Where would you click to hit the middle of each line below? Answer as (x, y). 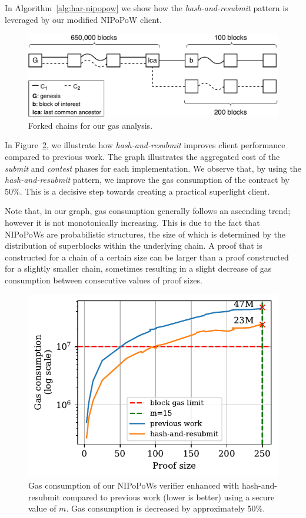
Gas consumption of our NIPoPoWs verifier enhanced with (134, 485)
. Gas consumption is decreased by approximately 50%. (166, 508)
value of (42, 508)
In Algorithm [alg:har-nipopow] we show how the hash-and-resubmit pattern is (147, 8)
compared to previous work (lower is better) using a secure (169, 497)
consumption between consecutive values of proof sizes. (104, 280)
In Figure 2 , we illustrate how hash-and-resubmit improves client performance (145, 145)
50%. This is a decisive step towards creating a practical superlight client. (137, 191)
